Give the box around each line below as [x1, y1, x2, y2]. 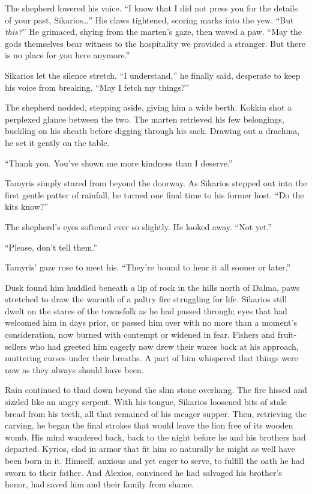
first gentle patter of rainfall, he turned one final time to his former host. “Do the [5, 188, 304, 201]
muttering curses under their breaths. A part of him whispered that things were [5, 352, 298, 364]
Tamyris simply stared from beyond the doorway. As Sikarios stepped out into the [5, 177, 307, 189]
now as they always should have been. [5, 363, 144, 376]
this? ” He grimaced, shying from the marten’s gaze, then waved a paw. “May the [5, 25, 302, 38]
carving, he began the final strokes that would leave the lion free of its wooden [5, 419, 293, 431]
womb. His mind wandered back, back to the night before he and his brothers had [5, 430, 306, 443]
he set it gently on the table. [5, 136, 110, 148]
